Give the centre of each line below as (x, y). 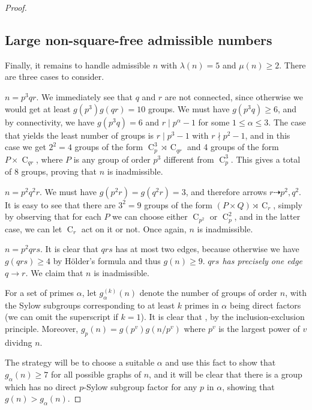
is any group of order (112, 159)
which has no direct (41, 386)
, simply (288, 204)
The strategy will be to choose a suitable (80, 362)
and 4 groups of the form (233, 147)
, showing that (248, 386)
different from (189, 159)
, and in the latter (267, 216)
